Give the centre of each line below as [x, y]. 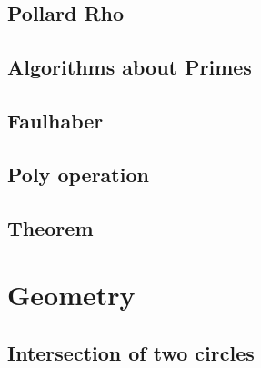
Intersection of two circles [131, 352]
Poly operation [78, 174]
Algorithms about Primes [130, 67]
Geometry [71, 295]
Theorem [50, 227]
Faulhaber [55, 120]
